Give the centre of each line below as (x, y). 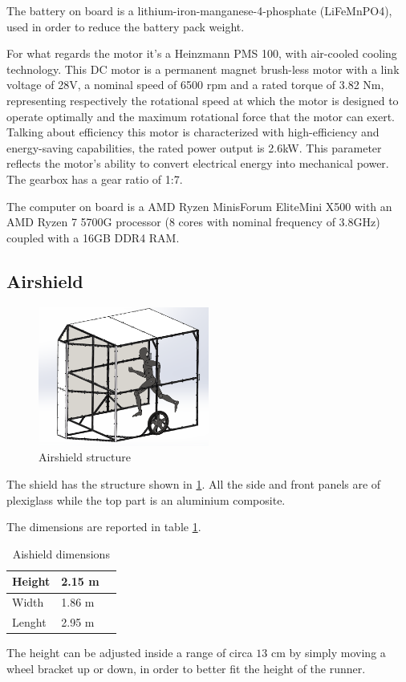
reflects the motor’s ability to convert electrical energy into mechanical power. (198, 163)
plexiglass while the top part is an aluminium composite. (146, 499)
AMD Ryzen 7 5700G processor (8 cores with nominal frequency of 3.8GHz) (193, 222)
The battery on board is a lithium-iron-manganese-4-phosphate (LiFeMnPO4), (199, 10)
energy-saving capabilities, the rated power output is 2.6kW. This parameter (194, 147)
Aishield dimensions (61, 553)
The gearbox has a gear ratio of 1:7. (95, 179)
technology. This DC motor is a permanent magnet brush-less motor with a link (203, 69)
